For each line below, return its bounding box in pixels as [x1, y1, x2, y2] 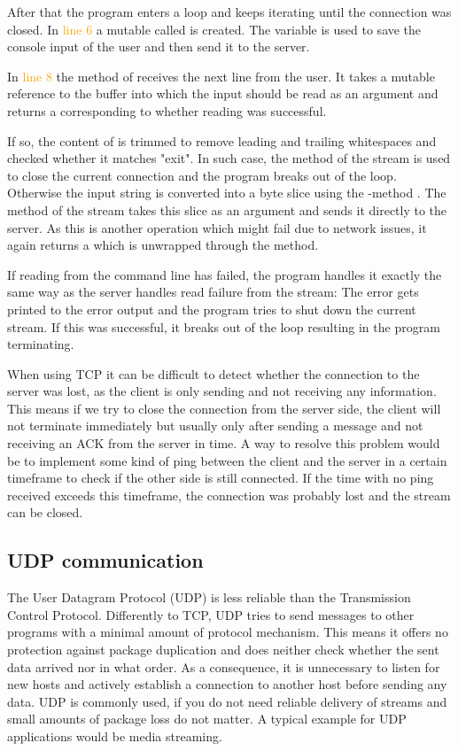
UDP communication [7, 546, 204, 574]
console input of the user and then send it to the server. [7, 37, 310, 56]
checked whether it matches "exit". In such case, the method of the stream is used [7, 149, 451, 167]
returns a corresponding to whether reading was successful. [7, 101, 327, 120]
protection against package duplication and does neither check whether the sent [7, 640, 439, 659]
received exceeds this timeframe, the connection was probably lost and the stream [7, 485, 451, 504]
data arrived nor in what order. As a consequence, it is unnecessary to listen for [7, 657, 440, 676]
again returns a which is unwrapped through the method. [7, 236, 319, 254]
